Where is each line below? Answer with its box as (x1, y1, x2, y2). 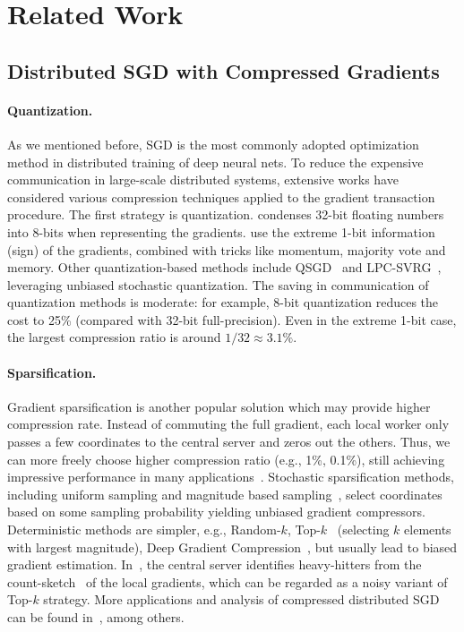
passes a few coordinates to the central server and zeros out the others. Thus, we (7, 432, 451, 451)
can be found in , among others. (7, 608, 185, 626)
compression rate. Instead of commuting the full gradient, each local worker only (7, 414, 450, 433)
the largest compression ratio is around (7, 328, 221, 346)
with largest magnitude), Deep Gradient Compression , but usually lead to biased (7, 537, 458, 556)
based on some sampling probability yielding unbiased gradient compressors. (7, 502, 425, 521)
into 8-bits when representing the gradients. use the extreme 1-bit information (7, 222, 435, 241)
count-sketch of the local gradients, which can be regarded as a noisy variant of (7, 572, 448, 591)
